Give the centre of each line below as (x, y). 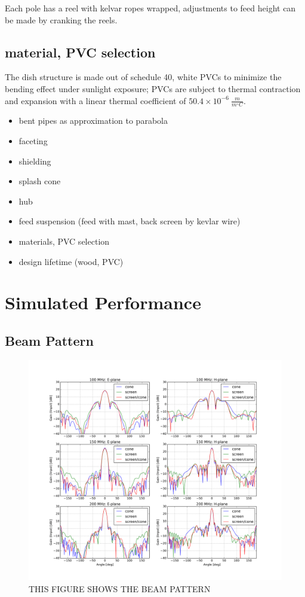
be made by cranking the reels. (61, 19)
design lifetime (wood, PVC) (71, 261)
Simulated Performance (103, 302)
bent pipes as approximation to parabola (93, 121)
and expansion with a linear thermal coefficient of (95, 100)
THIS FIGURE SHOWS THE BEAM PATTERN (120, 588)
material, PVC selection (80, 52)
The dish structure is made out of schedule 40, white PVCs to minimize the (143, 77)
